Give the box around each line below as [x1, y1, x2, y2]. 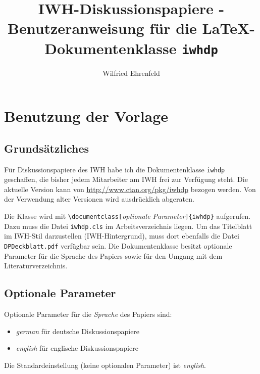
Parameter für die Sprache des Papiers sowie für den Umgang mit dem [4, 250, 223, 261]
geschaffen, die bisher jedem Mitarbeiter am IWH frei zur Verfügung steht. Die [4, 174, 248, 184]
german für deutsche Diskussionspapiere [16, 325, 140, 336]
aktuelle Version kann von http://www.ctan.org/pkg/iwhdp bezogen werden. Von [4, 183, 256, 194]
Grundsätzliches [4, 140, 89, 156]
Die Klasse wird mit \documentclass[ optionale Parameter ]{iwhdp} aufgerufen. [4, 211, 251, 221]
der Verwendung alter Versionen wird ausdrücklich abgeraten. [4, 194, 194, 204]
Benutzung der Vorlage [4, 106, 169, 126]
